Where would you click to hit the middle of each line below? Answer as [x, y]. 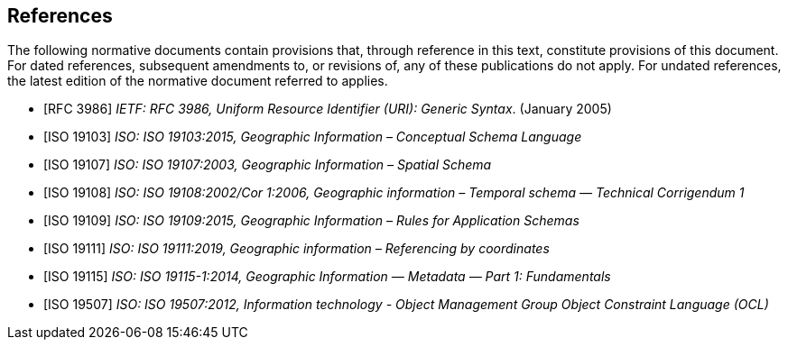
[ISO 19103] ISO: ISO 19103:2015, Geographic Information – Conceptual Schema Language [313, 137]
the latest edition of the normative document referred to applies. [198, 81]
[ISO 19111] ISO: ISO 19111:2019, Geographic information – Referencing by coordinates [297, 249]
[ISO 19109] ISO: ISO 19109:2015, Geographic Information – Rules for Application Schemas [311, 221]
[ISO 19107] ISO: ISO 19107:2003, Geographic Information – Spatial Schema [268, 165]
